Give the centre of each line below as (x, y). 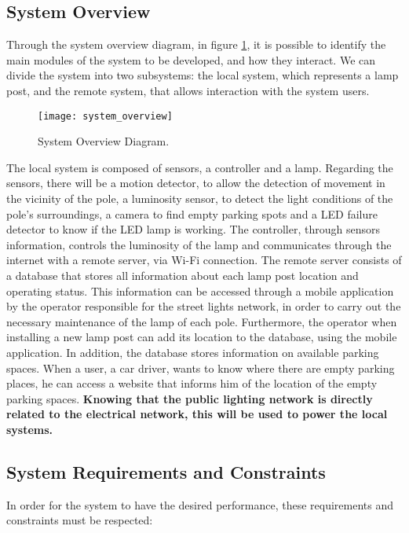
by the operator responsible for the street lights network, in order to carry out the (204, 306)
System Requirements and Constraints (166, 471)
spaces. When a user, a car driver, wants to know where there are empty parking (201, 368)
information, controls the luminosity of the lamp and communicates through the (199, 244)
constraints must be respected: (80, 520)
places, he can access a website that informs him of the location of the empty (192, 383)
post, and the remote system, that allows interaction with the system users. (188, 90)
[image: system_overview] (105, 116)
